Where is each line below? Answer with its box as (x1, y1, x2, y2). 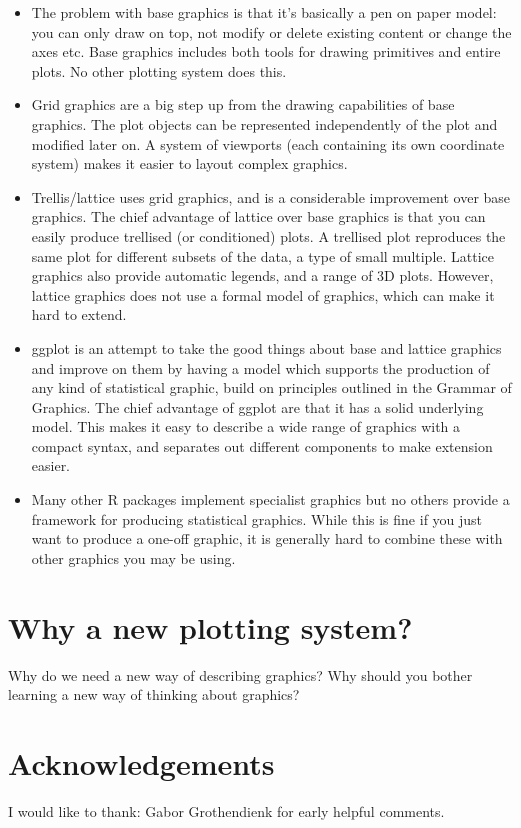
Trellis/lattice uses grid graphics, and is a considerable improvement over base (31, 186, 511, 207)
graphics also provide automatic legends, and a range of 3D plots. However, (31, 265, 494, 286)
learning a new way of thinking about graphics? (8, 684, 300, 705)
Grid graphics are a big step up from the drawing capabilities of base (31, 94, 455, 115)
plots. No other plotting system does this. (31, 60, 287, 81)
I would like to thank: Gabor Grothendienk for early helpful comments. (8, 800, 445, 821)
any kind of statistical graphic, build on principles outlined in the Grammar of (31, 377, 512, 398)
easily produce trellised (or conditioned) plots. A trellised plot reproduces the (31, 225, 506, 246)
